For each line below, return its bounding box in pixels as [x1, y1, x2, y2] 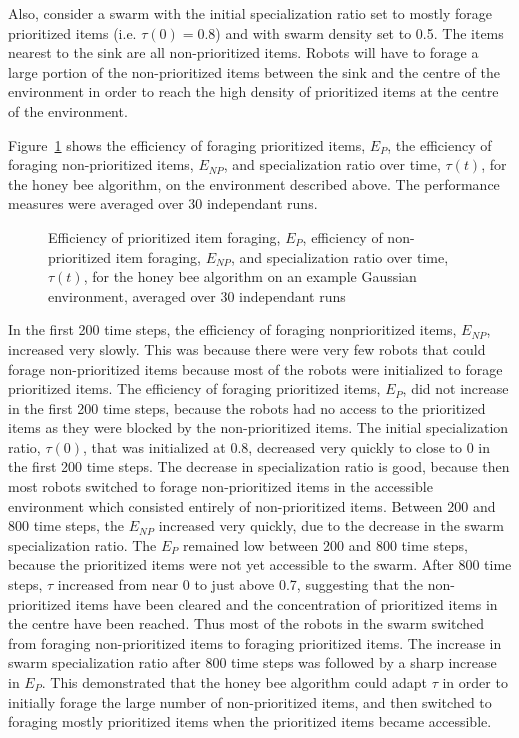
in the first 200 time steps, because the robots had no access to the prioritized [8, 397, 486, 418]
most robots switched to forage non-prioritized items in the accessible [8, 476, 433, 497]
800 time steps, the [8, 515, 125, 536]
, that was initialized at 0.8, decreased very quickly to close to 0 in [82, 436, 491, 457]
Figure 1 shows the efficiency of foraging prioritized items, [8, 134, 366, 155]
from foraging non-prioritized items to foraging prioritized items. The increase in [8, 632, 502, 653]
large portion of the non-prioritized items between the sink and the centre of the [8, 61, 500, 82]
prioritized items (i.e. [8, 22, 137, 43]
